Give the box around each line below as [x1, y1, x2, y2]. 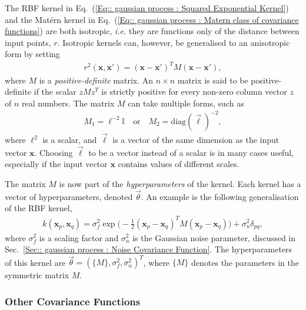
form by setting [5, 48, 60, 60]
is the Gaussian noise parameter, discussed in [132, 231, 296, 244]
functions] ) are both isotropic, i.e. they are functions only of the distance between [5, 25, 300, 37]
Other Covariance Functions [5, 294, 141, 308]
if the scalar [34, 85, 76, 98]
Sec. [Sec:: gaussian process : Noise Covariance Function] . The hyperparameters [5, 243, 292, 255]
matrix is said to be [177, 74, 248, 86]
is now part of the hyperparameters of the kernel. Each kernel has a [59, 178, 301, 190]
